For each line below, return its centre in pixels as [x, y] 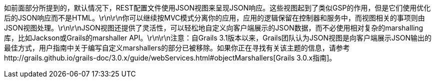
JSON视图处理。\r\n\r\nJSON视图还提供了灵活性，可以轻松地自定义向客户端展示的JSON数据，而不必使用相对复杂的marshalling [214, 28]
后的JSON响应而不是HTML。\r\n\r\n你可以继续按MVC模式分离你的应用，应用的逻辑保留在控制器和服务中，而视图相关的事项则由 [215, 18]
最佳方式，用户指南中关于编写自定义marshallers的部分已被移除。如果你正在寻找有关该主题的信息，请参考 [177, 48]
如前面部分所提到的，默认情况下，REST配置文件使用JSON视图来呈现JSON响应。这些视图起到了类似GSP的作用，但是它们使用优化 [217, 8]
